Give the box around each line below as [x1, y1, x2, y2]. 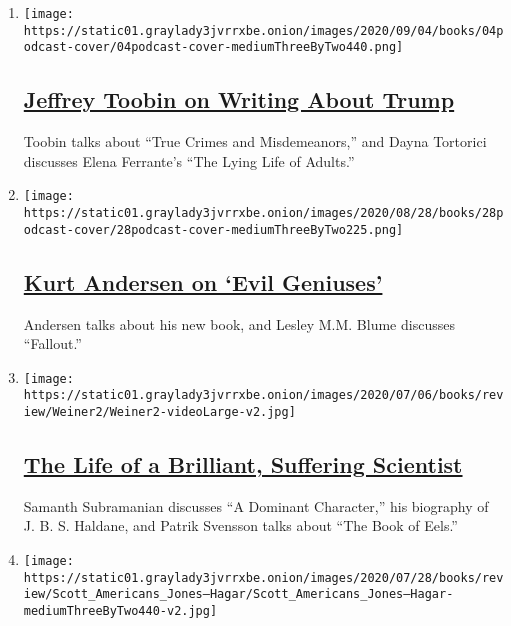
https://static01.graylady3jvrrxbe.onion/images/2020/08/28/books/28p [23, 206, 504, 221]
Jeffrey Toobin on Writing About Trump [23, 84, 455, 115]
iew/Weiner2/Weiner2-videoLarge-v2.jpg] [23, 405, 296, 420]
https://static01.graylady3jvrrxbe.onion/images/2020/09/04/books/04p [23, 23, 504, 38]
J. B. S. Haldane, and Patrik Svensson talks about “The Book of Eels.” [23, 515, 458, 536]
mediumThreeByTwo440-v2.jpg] [23, 604, 218, 619]
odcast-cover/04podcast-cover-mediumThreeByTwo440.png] [23, 40, 404, 55]
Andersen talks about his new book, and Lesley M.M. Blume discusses [23, 313, 455, 334]
